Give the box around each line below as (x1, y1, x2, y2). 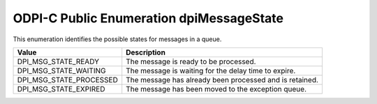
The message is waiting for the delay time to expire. (126, 66, 296, 75)
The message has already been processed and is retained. (126, 75, 319, 84)
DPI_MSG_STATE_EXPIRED (17, 84, 105, 94)
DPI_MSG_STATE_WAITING (17, 66, 106, 75)
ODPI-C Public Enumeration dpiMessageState (13, 10, 284, 26)
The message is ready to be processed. (126, 57, 256, 66)
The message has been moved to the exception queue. (126, 84, 307, 94)
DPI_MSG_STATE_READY (17, 57, 100, 66)
